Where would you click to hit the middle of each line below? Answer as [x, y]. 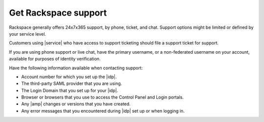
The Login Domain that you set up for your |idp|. [70, 90]
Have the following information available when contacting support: [76, 68]
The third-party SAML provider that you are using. [72, 83]
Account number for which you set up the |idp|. [69, 77]
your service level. [28, 34]
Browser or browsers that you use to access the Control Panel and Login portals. [102, 97]
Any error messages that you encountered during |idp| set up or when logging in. [103, 111]
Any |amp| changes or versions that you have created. [76, 104]
